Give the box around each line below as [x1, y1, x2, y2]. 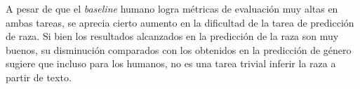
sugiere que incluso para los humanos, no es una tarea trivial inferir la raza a [6, 56, 336, 71]
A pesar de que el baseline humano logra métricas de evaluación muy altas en [6, 1, 338, 15]
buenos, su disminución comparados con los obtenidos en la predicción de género [6, 42, 352, 57]
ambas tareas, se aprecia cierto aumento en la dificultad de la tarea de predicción [6, 15, 354, 29]
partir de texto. [6, 69, 72, 84]
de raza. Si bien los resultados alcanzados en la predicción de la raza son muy [6, 29, 339, 43]
